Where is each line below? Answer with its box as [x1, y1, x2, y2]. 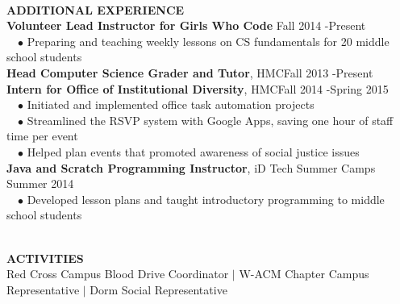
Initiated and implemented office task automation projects [27, 96, 315, 113]
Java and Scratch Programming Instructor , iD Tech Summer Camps [6, 159, 376, 176]
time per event [6, 127, 78, 144]
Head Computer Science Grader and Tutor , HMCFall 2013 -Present [6, 64, 373, 81]
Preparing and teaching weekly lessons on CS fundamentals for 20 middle [27, 32, 390, 49]
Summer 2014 [6, 175, 74, 192]
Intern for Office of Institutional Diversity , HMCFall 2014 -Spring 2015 [6, 80, 389, 97]
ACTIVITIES [6, 249, 84, 266]
